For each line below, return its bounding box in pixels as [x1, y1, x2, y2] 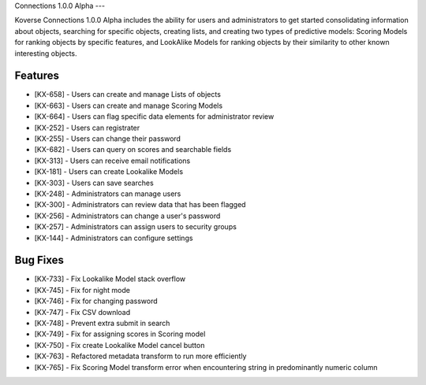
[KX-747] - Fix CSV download [34, 307, 131, 317]
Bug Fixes [14, 254, 65, 267]
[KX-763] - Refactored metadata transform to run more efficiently [34, 351, 247, 361]
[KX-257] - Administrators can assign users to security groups [34, 222, 237, 231]
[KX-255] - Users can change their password [34, 134, 181, 143]
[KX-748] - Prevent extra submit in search [34, 319, 170, 328]
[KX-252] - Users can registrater [34, 123, 140, 132]
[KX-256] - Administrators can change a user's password [34, 211, 221, 220]
